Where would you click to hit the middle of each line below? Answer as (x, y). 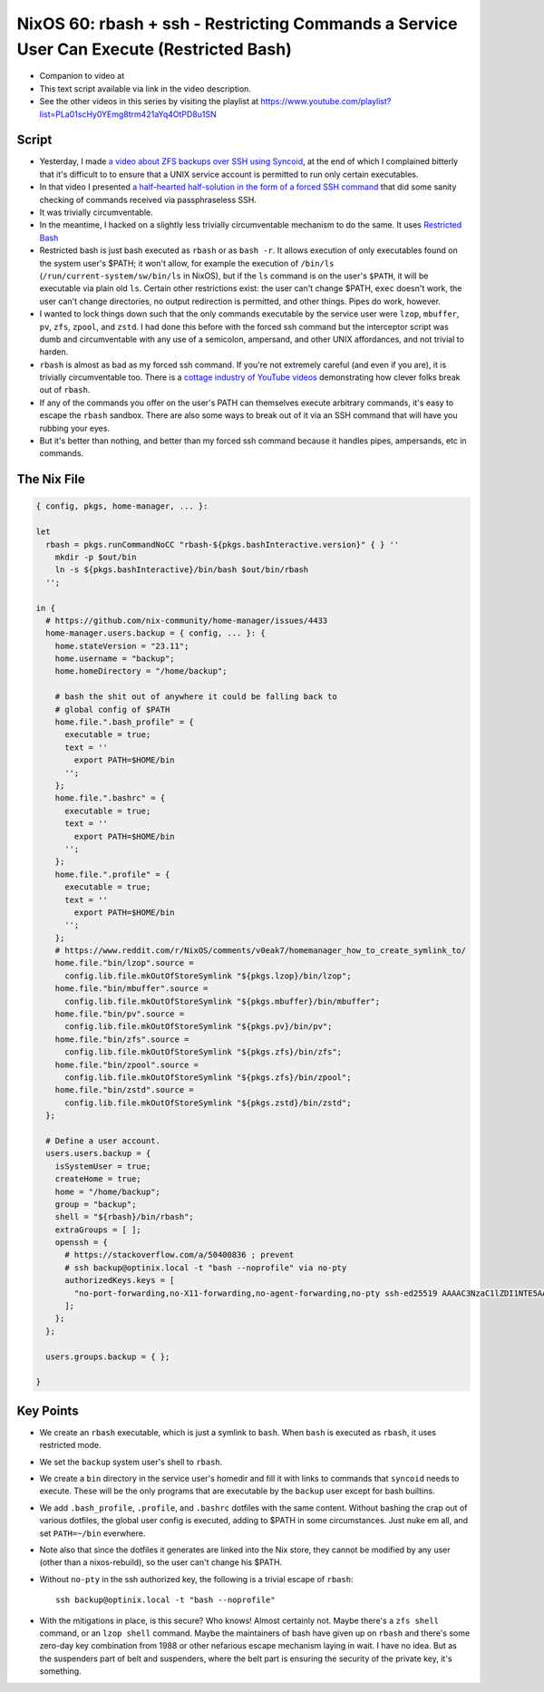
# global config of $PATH (112, 709)
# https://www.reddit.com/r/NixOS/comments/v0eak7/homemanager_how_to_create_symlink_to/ (261, 951)
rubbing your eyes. (75, 428)
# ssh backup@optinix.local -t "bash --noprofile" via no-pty (206, 1268)
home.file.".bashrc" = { (110, 798)
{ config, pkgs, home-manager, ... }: (122, 506)
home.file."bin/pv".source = (120, 1014)
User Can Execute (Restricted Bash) (154, 49)
